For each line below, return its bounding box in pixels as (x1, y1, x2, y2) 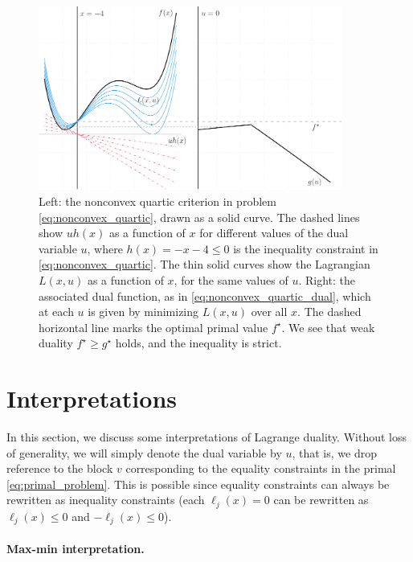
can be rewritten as (273, 491, 369, 508)
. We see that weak (281, 318, 375, 335)
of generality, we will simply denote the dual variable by (6, 444, 282, 461)
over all (251, 303, 288, 320)
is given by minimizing (88, 303, 199, 320)
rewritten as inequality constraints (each (6, 491, 205, 508)
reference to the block (6, 460, 113, 477)
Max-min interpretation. (6, 539, 145, 556)
